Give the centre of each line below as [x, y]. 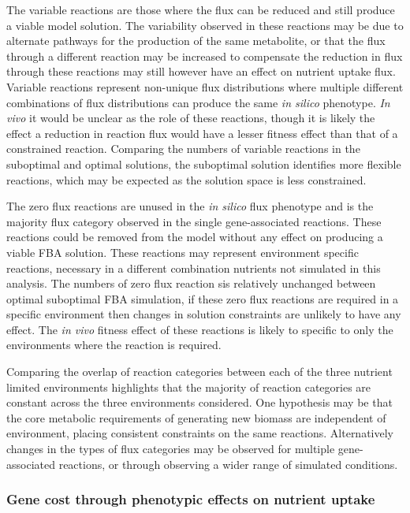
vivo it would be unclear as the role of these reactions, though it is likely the [191, 118]
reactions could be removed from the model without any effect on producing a [195, 237]
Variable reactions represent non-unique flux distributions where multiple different [205, 86]
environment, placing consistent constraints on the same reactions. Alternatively [200, 433]
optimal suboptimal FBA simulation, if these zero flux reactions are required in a [203, 298]
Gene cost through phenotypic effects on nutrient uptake [191, 499]
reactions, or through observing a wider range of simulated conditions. [228, 464]
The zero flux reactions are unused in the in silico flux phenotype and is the [190, 206]
